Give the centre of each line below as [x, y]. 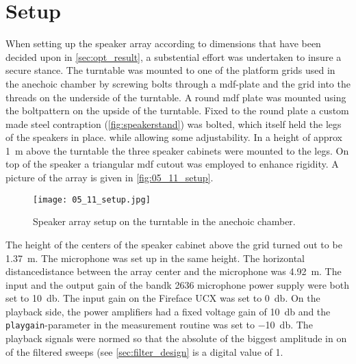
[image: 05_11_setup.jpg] [92, 199]
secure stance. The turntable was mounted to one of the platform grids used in [170, 70]
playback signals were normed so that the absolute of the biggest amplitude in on [176, 338]
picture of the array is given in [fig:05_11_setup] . [110, 178]
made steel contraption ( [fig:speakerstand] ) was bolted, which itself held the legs [174, 123]
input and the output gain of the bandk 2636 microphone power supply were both [177, 284]
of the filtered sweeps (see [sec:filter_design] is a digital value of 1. [144, 351]
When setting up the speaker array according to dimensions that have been [163, 43]
